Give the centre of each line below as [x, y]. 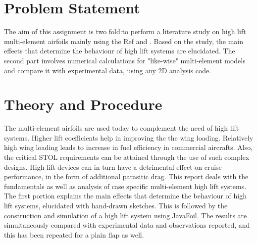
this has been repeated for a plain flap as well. [74, 234]
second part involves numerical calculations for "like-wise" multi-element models [125, 60]
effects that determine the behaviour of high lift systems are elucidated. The [120, 51]
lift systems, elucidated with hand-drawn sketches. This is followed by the [116, 205]
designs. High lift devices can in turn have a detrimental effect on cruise [113, 167]
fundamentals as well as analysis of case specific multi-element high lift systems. [125, 186]
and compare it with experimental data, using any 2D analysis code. [108, 70]
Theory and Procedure [83, 104]
